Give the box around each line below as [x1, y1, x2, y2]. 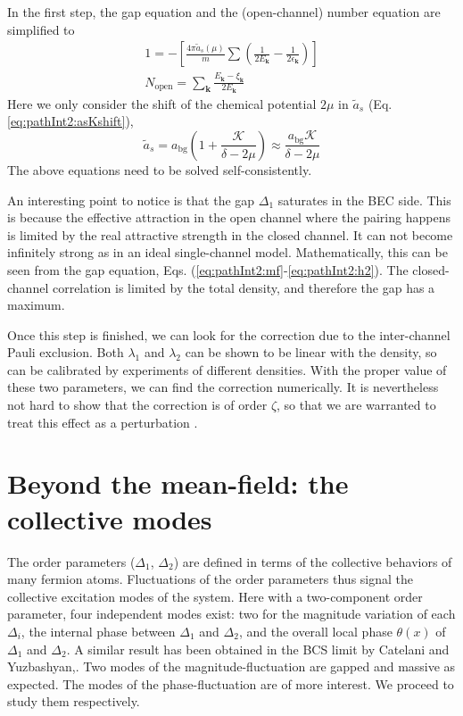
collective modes [7, 500, 212, 537]
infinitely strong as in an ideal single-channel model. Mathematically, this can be [7, 243, 448, 262]
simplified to [7, 20, 75, 38]
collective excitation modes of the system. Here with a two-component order [7, 587, 423, 605]
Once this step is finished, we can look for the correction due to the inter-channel [7, 325, 451, 344]
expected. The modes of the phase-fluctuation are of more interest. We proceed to [7, 674, 454, 693]
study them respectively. [7, 692, 140, 711]
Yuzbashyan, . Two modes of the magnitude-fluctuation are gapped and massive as [7, 657, 456, 676]
